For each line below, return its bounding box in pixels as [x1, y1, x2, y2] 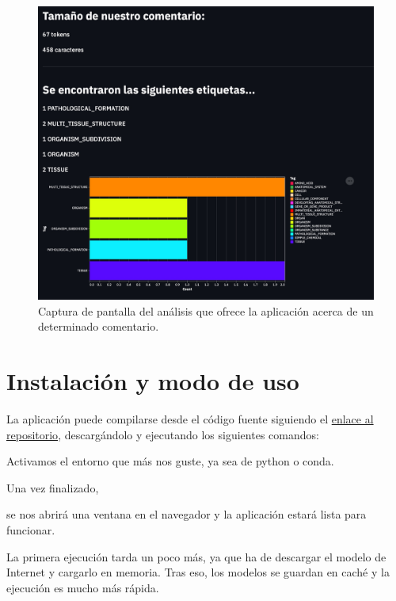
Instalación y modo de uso [6, 365, 299, 397]
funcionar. [6, 522, 55, 538]
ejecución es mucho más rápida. [6, 579, 159, 595]
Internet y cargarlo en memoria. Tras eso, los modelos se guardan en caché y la [6, 564, 390, 580]
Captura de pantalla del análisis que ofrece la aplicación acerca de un [38, 302, 374, 319]
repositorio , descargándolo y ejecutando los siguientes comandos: [6, 426, 319, 442]
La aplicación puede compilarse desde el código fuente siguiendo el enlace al [6, 411, 374, 427]
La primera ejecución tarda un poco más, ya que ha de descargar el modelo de [6, 548, 386, 565]
